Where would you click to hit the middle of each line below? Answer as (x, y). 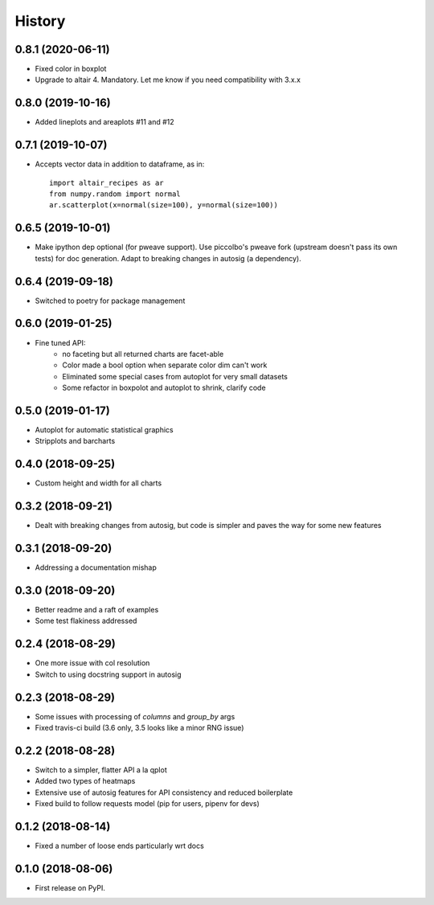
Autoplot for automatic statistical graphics (104, 430)
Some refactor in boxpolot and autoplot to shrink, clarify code (164, 388)
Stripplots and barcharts (75, 441)
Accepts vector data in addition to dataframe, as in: (120, 164)
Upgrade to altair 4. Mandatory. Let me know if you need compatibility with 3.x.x (168, 80)
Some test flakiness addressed (86, 621)
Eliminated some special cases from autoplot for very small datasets (175, 376)
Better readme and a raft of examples (97, 610)
